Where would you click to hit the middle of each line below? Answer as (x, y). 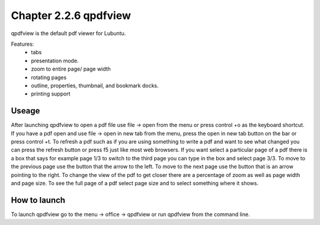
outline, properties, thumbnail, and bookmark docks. (95, 85)
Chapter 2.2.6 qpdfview (71, 15)
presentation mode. (55, 61)
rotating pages (49, 77)
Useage (25, 111)
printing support (51, 94)
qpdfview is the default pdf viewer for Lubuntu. (68, 33)
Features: (23, 44)
